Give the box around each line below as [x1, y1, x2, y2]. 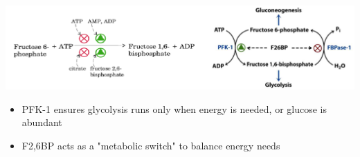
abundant [21, 115, 62, 129]
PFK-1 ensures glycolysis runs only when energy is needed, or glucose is [21, 101, 327, 116]
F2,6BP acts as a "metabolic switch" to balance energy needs [21, 138, 280, 152]
